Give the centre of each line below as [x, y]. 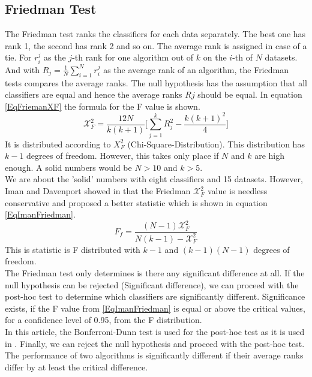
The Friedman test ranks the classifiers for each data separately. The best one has [155, 34]
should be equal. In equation [250, 94]
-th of [242, 57]
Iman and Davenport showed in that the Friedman [98, 191]
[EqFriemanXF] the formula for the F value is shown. [103, 106]
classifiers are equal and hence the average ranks [94, 94]
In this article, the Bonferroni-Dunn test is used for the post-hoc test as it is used [155, 331]
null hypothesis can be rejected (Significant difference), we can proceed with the [152, 284]
